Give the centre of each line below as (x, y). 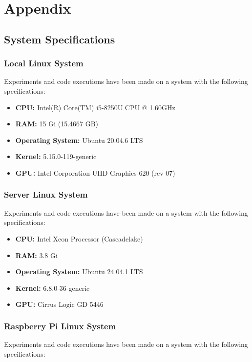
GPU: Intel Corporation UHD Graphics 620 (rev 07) (95, 172)
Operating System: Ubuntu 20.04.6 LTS (79, 140)
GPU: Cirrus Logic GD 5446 (59, 304)
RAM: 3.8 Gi (36, 255)
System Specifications (60, 39)
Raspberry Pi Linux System (60, 326)
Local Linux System (44, 63)
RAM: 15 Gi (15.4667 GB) (57, 124)
